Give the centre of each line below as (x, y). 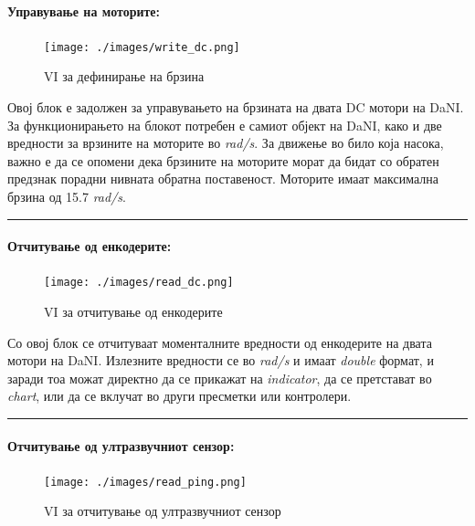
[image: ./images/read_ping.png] (145, 482)
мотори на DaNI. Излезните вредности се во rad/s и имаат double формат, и (221, 360)
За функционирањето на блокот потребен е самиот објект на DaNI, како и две (225, 125)
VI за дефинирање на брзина (124, 76)
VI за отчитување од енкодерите (133, 312)
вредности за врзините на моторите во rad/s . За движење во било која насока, (226, 143)
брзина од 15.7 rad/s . (67, 197)
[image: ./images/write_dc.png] (142, 47)
